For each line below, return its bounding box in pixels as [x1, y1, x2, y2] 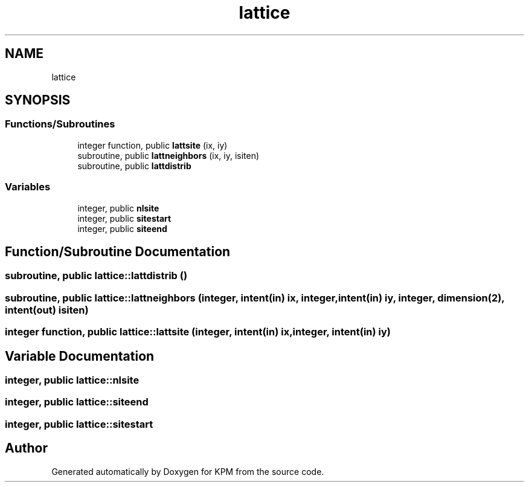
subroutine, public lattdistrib [77, 160, 191, 171]
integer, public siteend [77, 223, 167, 234]
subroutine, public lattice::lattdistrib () [5, 269, 188, 282]
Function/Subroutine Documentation [5, 243, 231, 259]
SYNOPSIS [5, 92, 71, 108]
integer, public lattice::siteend [5, 396, 149, 408]
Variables [5, 181, 51, 193]
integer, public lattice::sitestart [5, 418, 153, 430]
